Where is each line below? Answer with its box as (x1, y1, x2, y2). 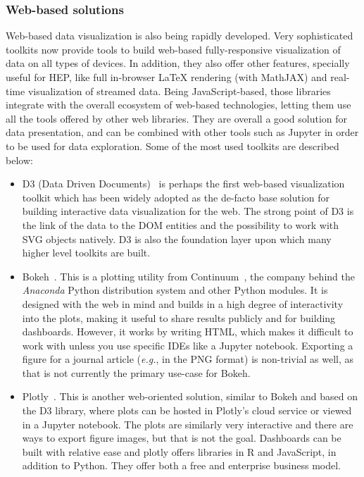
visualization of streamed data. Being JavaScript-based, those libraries (27, 83, 331, 98)
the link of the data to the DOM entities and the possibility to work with (22, 217, 339, 232)
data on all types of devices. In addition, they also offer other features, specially (6, 56, 350, 70)
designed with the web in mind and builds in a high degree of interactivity (22, 296, 344, 311)
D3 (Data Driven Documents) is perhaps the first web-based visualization (22, 176, 345, 191)
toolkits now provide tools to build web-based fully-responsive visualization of (6, 42, 341, 56)
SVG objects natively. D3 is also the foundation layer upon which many (22, 231, 332, 246)
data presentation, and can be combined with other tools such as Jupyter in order (6, 125, 359, 140)
